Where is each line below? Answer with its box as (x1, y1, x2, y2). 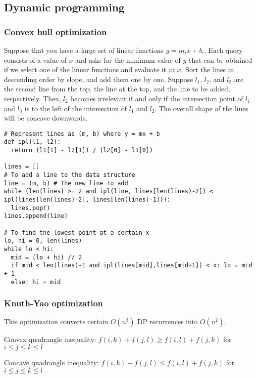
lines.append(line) (4, 212, 68, 220)
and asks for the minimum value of (75, 54, 181, 65)
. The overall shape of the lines (154, 103, 249, 113)
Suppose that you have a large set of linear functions (4, 45, 164, 55)
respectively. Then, (4, 93, 61, 103)
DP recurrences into (137, 316, 198, 327)
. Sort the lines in (181, 64, 234, 75)
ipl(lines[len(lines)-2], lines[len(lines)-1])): (4, 196, 171, 203)
